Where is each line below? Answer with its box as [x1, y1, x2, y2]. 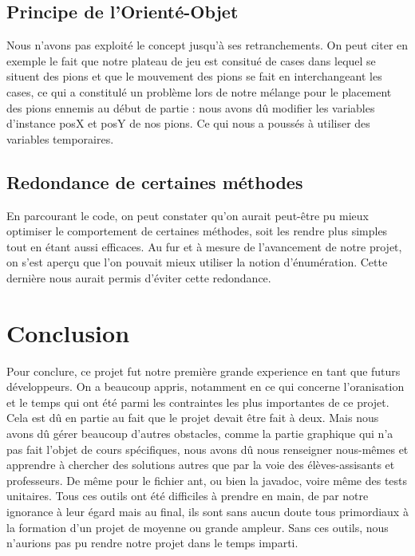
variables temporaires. [6, 130, 114, 147]
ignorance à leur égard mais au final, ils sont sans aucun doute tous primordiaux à [6, 503, 409, 519]
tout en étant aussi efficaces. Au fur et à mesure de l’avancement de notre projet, [6, 238, 402, 254]
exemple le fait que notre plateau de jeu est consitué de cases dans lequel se [6, 52, 376, 69]
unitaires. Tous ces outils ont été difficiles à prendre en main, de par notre [6, 487, 369, 504]
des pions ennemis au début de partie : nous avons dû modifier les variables [6, 99, 375, 116]
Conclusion [6, 316, 130, 349]
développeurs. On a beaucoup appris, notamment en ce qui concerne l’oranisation [6, 378, 405, 395]
